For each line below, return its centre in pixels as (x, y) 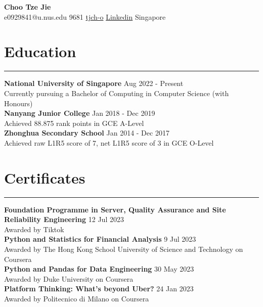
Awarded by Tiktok (34, 229)
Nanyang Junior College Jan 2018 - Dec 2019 (80, 113)
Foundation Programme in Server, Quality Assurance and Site (115, 209)
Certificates (45, 177)
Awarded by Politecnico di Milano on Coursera (77, 298)
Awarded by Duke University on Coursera (69, 278)
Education (40, 51)
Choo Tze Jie (28, 7)
